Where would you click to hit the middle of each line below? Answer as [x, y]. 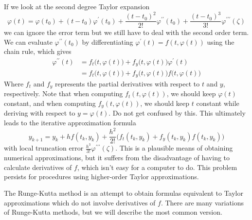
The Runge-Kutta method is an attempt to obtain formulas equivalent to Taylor [124, 193]
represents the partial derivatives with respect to [127, 83]
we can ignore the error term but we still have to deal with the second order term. [126, 32]
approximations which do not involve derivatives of [80, 202]
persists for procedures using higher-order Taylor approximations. [101, 177]
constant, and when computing [50, 103]
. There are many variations [202, 202]
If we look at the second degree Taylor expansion [77, 6]
